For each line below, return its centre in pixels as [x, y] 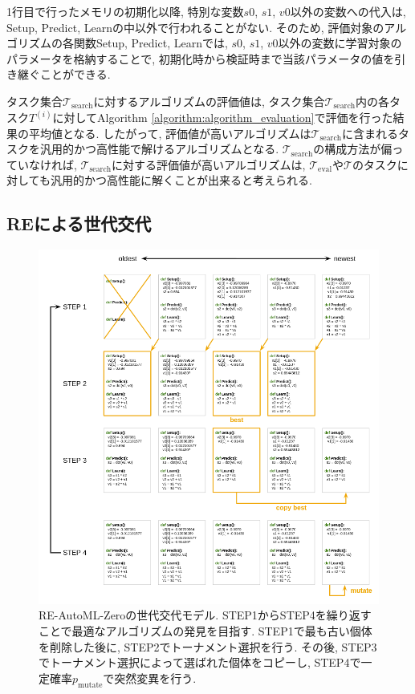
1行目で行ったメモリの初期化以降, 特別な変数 [125, 11]
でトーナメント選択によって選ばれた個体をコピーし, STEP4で [200, 662]
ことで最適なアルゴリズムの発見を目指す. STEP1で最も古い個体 [205, 631]
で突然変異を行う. [150, 678]
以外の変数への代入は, [348, 11]
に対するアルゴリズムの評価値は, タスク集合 [209, 101]
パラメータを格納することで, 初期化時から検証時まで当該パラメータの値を [201, 58]
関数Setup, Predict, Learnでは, [151, 43]
